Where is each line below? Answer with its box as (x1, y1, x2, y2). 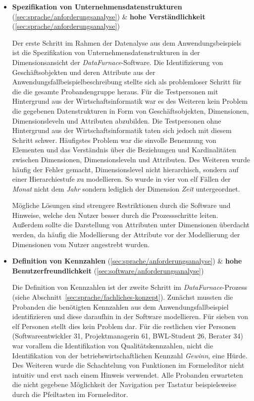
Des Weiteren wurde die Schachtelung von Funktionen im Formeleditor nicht (12, 360, 245, 370)
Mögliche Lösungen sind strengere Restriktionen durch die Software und (12, 200, 231, 210)
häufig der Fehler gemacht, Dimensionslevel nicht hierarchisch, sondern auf (12, 164, 239, 174)
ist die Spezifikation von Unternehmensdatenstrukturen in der (12, 47, 200, 58)
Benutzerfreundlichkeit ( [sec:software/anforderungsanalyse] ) (12, 265, 204, 275)
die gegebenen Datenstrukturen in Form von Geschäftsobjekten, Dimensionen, (12, 105, 249, 116)
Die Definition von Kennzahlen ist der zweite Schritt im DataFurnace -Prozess (12, 282, 248, 292)
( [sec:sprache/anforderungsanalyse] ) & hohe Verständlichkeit (12, 11, 205, 21)
